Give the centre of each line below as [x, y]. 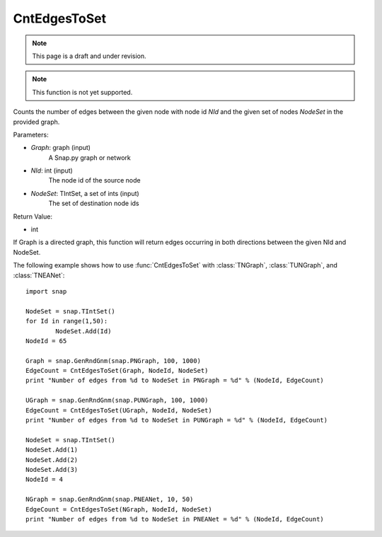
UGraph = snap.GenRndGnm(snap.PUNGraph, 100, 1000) [117, 400]
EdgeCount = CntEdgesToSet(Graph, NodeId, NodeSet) [117, 371]
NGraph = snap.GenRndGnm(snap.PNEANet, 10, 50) [110, 500]
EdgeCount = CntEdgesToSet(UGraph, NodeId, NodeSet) [119, 410]
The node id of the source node [94, 180]
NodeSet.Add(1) [52, 450]
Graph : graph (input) [61, 148]
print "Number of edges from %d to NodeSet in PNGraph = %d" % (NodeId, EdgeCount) [175, 381]
